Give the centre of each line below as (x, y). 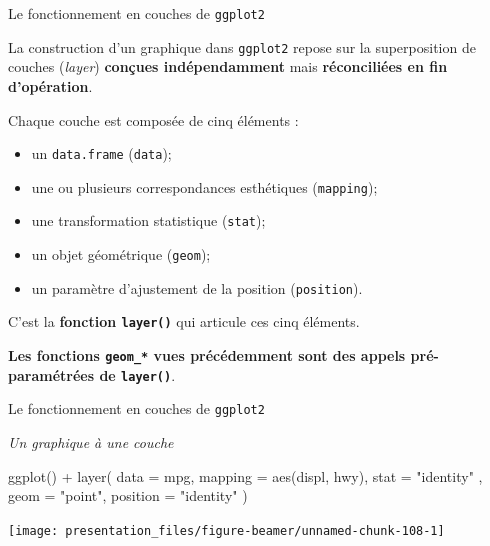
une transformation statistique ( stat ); (148, 220)
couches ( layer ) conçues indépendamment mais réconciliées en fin (228, 66)
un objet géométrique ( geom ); (121, 254)
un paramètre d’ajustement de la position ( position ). (197, 287)
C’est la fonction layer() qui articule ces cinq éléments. (184, 321)
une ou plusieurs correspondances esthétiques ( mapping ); (204, 186)
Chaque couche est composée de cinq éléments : (153, 119)
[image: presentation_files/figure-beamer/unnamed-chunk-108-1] (226, 530)
